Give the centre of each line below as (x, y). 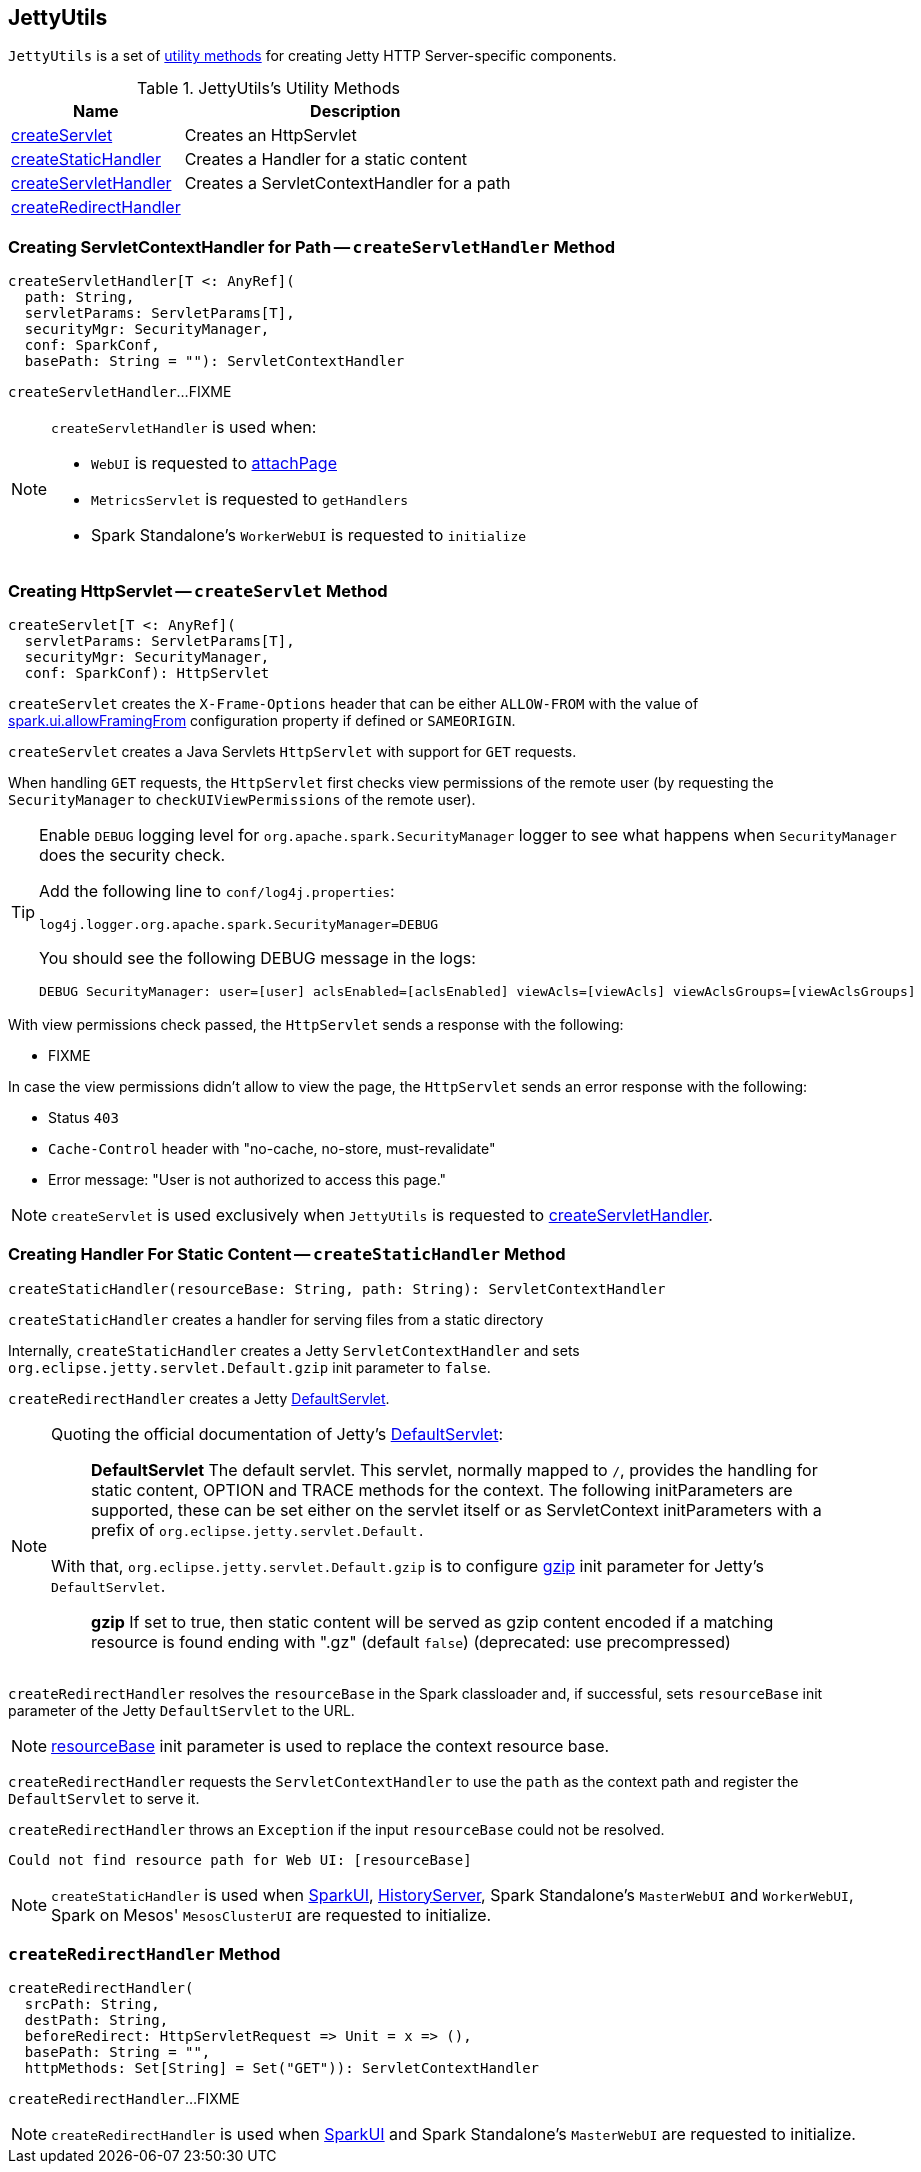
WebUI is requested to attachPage (214, 463)
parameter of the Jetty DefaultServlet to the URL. (181, 1710)
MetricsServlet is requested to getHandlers (250, 499)
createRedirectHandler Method (144, 1954)
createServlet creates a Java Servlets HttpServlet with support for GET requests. (292, 751)
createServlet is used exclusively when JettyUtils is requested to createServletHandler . (382, 1214)
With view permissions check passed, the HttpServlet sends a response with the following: (316, 1024)
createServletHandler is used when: (184, 427)
